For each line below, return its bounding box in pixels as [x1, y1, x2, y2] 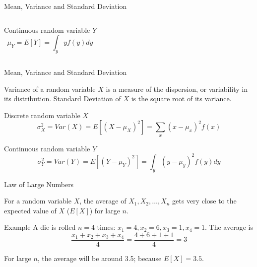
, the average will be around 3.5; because [37, 253, 162, 264]
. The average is [205, 222, 253, 232]
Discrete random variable [4, 110, 80, 120]
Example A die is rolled [4, 222, 76, 232]
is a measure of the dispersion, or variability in [106, 83, 248, 94]
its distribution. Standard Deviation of [4, 93, 121, 104]
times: [97, 222, 116, 232]
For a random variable [4, 196, 72, 206]
